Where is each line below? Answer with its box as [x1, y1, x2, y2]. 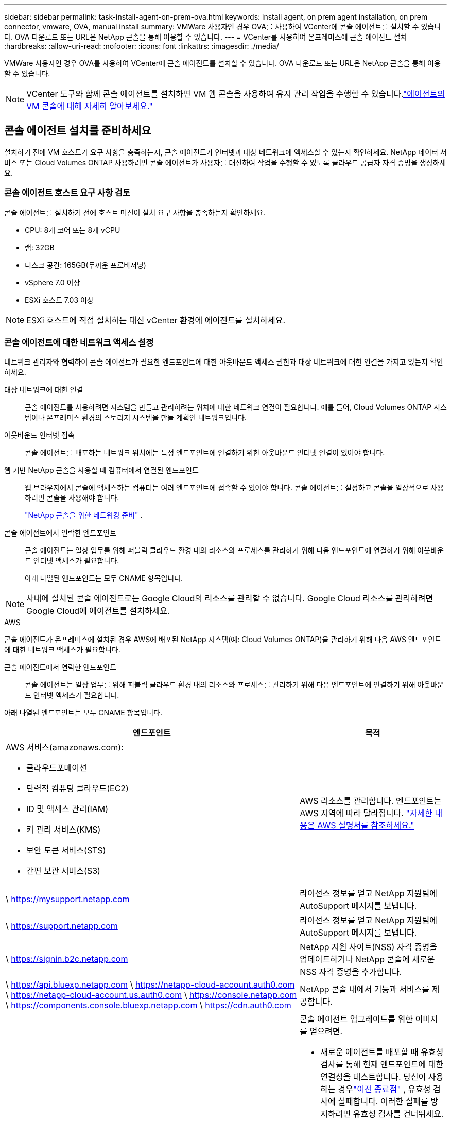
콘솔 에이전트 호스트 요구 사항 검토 [4, 187, 131, 198]
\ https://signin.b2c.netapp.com [6, 954, 128, 964]
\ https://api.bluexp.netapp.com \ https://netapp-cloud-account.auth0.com [6, 979, 295, 990]
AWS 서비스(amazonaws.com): [6, 742, 124, 753]
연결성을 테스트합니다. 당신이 [320, 1072, 426, 1082]
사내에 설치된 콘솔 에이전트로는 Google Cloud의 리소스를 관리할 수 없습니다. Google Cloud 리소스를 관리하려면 [26, 593, 433, 604]
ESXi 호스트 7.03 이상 [25, 295, 94, 304]
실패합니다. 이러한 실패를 [338, 1096, 428, 1107]
